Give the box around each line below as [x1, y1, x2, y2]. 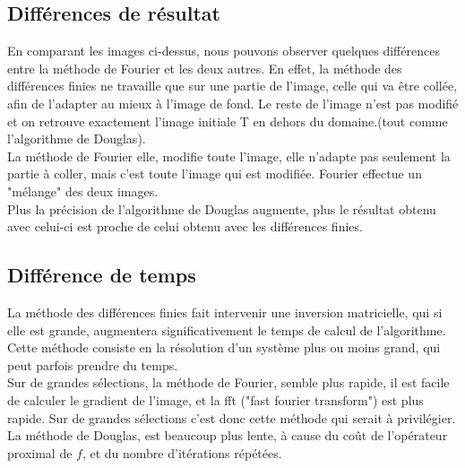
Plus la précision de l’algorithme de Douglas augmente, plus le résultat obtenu [7, 199, 436, 218]
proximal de [7, 443, 73, 462]
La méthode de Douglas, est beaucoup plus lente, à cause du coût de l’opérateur [7, 426, 448, 445]
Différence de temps [7, 261, 196, 289]
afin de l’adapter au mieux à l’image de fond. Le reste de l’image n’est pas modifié [7, 93, 459, 112]
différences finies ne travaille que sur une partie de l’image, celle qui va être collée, [7, 76, 458, 95]
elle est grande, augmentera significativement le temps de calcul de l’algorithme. [7, 320, 446, 339]
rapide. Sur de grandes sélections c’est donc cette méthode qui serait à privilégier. [7, 408, 456, 427]
